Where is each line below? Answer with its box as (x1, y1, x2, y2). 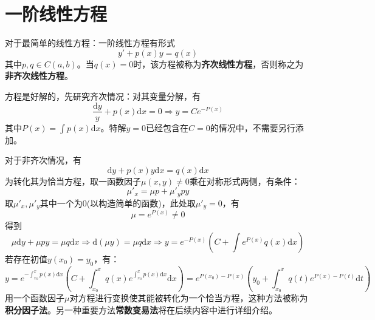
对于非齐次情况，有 (5, 154, 81, 166)
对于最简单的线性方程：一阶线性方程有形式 (5, 36, 175, 49)
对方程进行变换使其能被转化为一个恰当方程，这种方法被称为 (69, 291, 308, 304)
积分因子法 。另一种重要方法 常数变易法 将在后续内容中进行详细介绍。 (5, 303, 277, 316)
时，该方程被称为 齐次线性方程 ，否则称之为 (133, 57, 304, 70)
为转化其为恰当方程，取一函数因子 (5, 174, 141, 187)
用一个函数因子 (5, 291, 64, 304)
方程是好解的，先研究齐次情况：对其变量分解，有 (5, 89, 201, 102)
